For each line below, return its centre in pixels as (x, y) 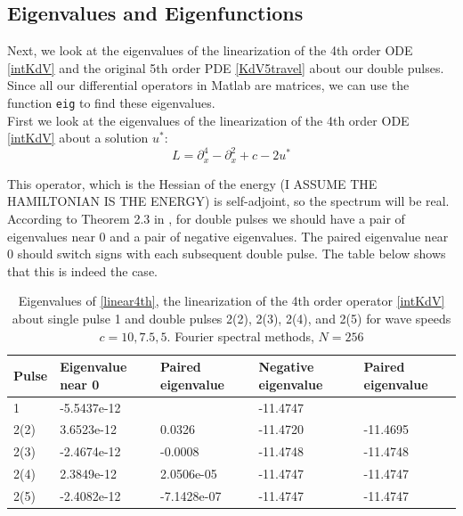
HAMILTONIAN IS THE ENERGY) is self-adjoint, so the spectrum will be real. (228, 201)
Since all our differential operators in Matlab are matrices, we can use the (208, 85)
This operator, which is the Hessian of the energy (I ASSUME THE (192, 183)
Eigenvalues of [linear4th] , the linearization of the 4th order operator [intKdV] (231, 301)
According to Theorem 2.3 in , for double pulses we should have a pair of (206, 218)
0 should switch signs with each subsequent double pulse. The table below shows (227, 254)
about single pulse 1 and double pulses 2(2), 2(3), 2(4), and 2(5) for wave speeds (231, 318)
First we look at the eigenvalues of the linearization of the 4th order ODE (208, 120)
